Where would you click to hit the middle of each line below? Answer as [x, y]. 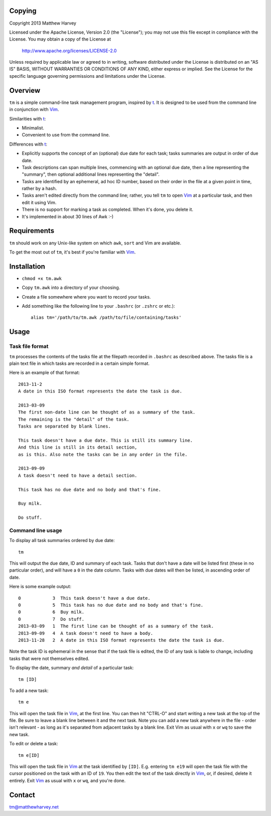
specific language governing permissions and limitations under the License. [87, 76]
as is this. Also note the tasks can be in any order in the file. [103, 454]
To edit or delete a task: [34, 744]
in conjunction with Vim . [34, 109]
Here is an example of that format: [45, 373]
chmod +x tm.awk [42, 278]
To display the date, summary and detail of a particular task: [72, 668]
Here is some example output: [40, 587]
